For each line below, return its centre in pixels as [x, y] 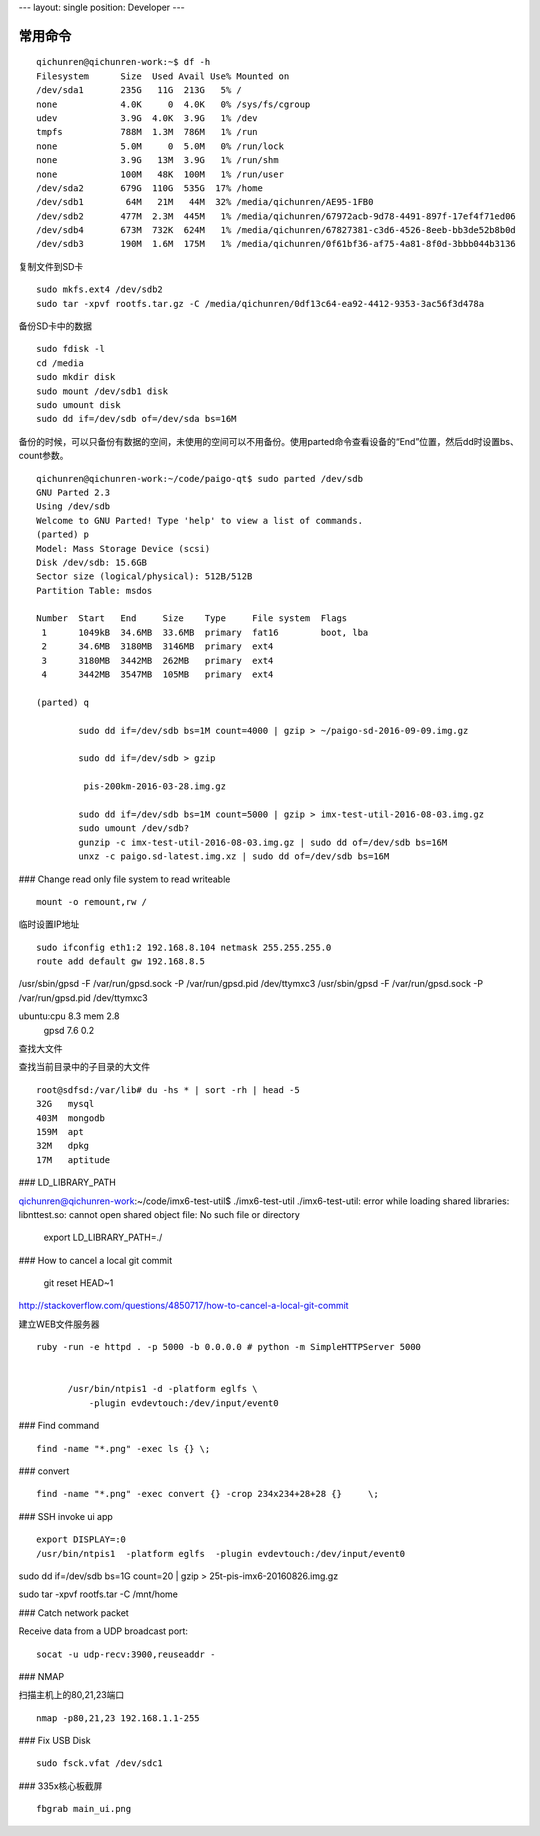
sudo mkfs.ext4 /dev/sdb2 [100, 289]
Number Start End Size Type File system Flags [192, 618]
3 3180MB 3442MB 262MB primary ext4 [157, 660]
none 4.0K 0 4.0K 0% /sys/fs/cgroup [173, 104]
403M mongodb [70, 1118]
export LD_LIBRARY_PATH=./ [103, 1237]
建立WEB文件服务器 [59, 1324]
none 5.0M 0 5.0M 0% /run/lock [160, 146]
